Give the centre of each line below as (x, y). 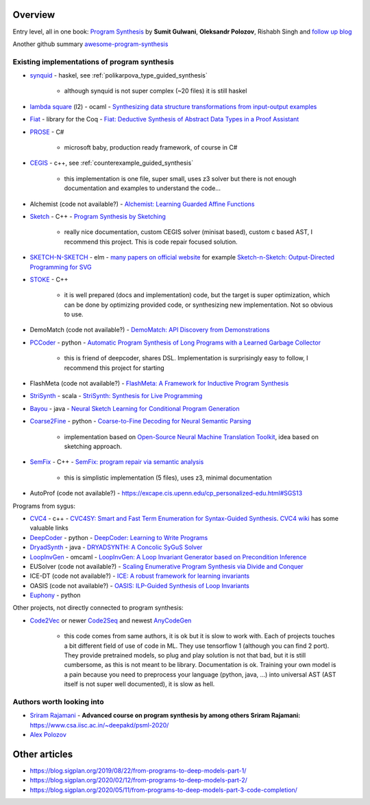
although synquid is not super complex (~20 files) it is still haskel (156, 91)
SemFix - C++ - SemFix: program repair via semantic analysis (117, 462)
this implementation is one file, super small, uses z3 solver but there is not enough (180, 178)
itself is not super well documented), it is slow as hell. (139, 684)
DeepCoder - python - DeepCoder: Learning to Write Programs (119, 537)
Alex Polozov (48, 735)
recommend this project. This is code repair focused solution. (151, 242)
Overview (34, 15)
